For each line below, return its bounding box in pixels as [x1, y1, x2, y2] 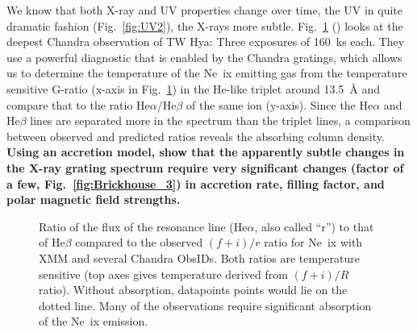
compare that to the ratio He [6, 96, 150, 113]
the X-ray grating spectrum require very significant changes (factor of [6, 159, 404, 176]
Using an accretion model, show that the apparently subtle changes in [6, 143, 405, 160]
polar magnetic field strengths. [6, 191, 181, 208]
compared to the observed [75, 234, 203, 251]
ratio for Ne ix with [264, 234, 363, 251]
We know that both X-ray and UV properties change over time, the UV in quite [6, 2, 403, 18]
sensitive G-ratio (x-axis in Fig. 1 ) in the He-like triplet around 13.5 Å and [6, 80, 381, 97]
